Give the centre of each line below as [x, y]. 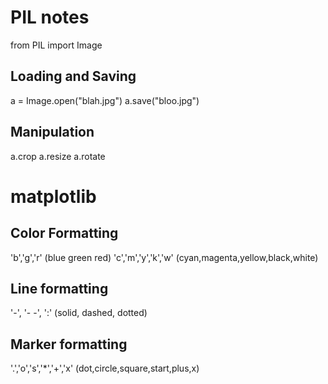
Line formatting [59, 288]
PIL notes [50, 17]
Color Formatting [64, 233]
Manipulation [52, 132]
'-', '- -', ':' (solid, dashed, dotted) [79, 313]
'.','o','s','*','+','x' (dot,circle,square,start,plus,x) [105, 368]
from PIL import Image [56, 45]
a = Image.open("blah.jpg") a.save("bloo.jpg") [105, 100]
